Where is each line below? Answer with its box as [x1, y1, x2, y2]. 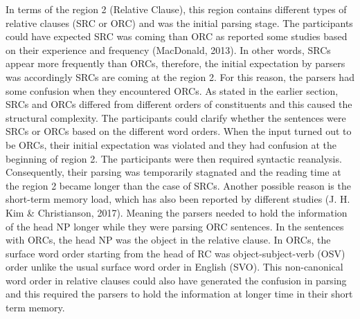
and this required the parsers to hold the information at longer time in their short [6, 286, 353, 301]
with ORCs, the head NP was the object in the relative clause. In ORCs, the [6, 233, 331, 247]
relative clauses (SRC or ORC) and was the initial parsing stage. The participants [6, 15, 353, 30]
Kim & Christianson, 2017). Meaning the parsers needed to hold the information [6, 205, 348, 219]
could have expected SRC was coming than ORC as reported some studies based [6, 29, 348, 44]
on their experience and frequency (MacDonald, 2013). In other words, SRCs [6, 42, 331, 57]
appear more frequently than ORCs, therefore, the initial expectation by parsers [6, 56, 345, 71]
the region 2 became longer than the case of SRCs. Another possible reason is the [6, 178, 351, 192]
